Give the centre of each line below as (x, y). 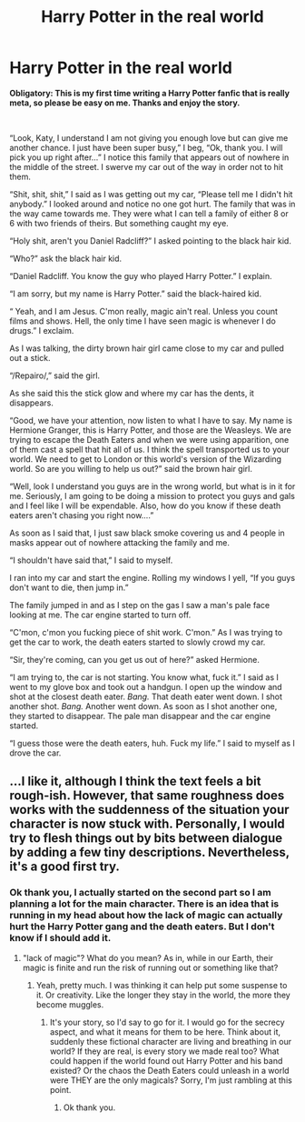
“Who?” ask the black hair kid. (66, 258)
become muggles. (70, 1004)
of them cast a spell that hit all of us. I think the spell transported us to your (149, 449)
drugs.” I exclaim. (42, 330)
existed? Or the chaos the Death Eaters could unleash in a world (169, 1070)
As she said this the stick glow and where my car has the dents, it (132, 393)
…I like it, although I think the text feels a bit (135, 781)
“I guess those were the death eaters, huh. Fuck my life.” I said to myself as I (152, 743)
